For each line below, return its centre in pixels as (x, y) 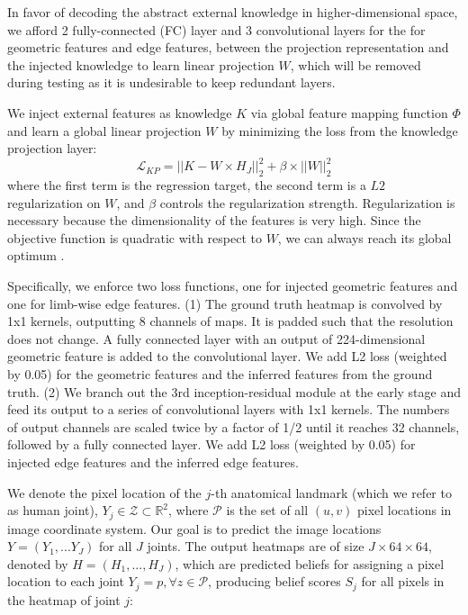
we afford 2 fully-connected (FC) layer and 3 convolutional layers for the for (216, 29)
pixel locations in (404, 510)
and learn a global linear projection (104, 130)
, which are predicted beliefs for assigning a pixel (310, 563)
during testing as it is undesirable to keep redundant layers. (171, 82)
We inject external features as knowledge (120, 112)
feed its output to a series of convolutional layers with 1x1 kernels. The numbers (229, 409)
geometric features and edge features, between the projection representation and (228, 47)
